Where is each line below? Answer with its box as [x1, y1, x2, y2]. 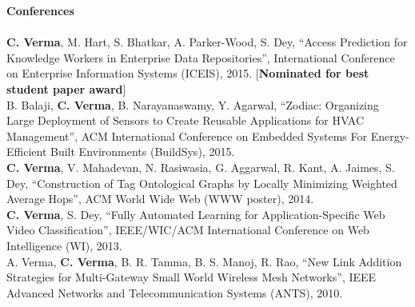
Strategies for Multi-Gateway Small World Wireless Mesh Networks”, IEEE [6, 269, 377, 285]
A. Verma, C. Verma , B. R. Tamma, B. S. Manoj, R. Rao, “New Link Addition [6, 253, 402, 269]
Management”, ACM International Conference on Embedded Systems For [6, 127, 367, 144]
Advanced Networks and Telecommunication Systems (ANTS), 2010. [6, 284, 343, 301]
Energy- [370, 127, 409, 144]
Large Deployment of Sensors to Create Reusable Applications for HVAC [6, 112, 365, 129]
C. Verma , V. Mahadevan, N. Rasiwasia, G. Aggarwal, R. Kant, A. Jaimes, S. [6, 158, 395, 175]
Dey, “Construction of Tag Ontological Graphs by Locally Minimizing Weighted [6, 174, 397, 191]
